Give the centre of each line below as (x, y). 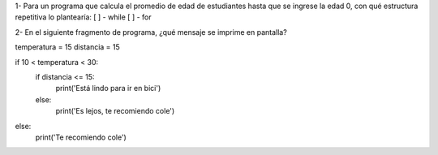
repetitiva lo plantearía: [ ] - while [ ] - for (83, 17)
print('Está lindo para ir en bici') (108, 88)
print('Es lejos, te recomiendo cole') (115, 111)
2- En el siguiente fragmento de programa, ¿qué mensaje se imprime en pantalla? (151, 32)
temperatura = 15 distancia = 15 (68, 47)
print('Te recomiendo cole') (81, 137)
